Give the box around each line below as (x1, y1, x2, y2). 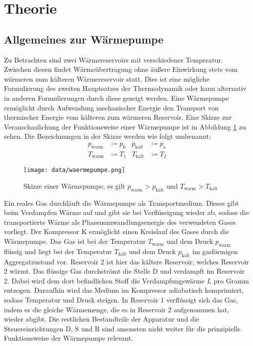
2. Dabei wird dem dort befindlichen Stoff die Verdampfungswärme (4, 275, 205, 285)
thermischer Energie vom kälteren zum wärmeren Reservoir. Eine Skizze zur (4, 112, 232, 122)
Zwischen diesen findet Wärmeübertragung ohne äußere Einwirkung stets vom (4, 64, 238, 74)
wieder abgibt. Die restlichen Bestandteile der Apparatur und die (4, 314, 199, 324)
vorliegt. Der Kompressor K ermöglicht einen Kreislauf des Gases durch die (4, 226, 229, 237)
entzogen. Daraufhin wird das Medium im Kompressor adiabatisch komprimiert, (4, 285, 244, 295)
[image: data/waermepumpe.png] (23, 167, 125, 174)
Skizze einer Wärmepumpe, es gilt (23, 180, 125, 191)
